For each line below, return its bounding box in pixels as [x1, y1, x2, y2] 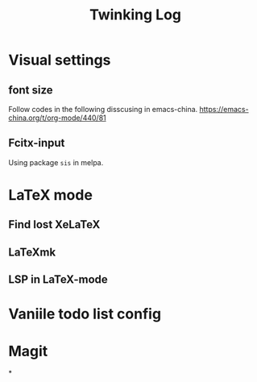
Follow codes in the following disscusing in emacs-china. [8, 105, 198, 114]
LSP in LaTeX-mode [8, 272, 109, 287]
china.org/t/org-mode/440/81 [8, 113, 106, 122]
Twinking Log [89, 6, 182, 24]
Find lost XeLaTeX [8, 218, 101, 231]
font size [8, 83, 54, 97]
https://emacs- [199, 105, 249, 114]
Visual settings [8, 51, 111, 69]
